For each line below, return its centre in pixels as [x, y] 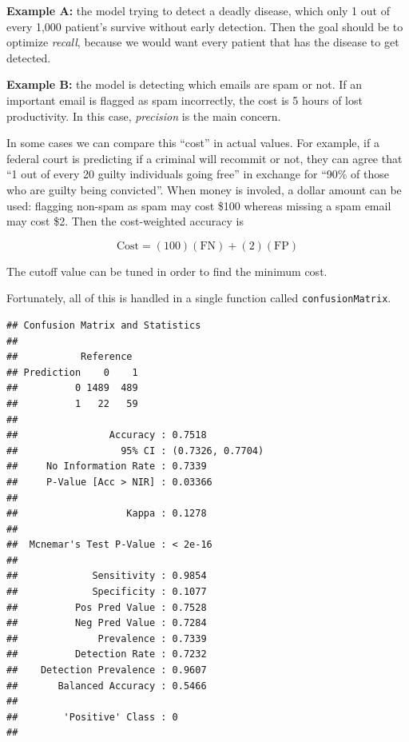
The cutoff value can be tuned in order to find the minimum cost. [167, 271]
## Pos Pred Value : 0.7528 [107, 607]
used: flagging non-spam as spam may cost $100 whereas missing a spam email [199, 205]
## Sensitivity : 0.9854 [107, 576]
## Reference [69, 357]
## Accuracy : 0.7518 [107, 435]
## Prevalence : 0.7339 [107, 638]
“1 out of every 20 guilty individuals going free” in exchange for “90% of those [198, 174]
